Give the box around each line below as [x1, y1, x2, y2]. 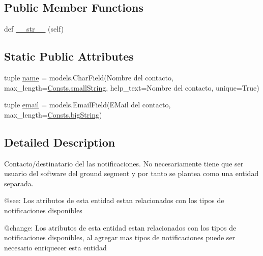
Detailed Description [4, 134, 115, 150]
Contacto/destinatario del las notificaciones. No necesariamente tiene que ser [4, 158, 244, 168]
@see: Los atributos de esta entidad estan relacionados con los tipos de [4, 195, 224, 206]
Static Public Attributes [4, 48, 134, 64]
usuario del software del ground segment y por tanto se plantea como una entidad [4, 168, 259, 179]
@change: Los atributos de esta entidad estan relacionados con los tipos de [4, 222, 237, 233]
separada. [4, 178, 34, 188]
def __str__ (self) [4, 23, 64, 34]
